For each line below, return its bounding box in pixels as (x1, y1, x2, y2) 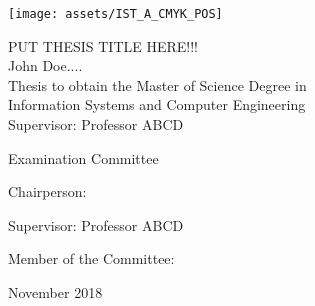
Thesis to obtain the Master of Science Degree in (8, 74, 307, 95)
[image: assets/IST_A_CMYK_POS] (8, 7, 223, 21)
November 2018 (8, 282, 103, 302)
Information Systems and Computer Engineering (8, 94, 306, 115)
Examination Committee (8, 147, 159, 168)
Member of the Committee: (8, 248, 175, 269)
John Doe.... (8, 55, 83, 76)
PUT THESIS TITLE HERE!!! (8, 35, 198, 56)
